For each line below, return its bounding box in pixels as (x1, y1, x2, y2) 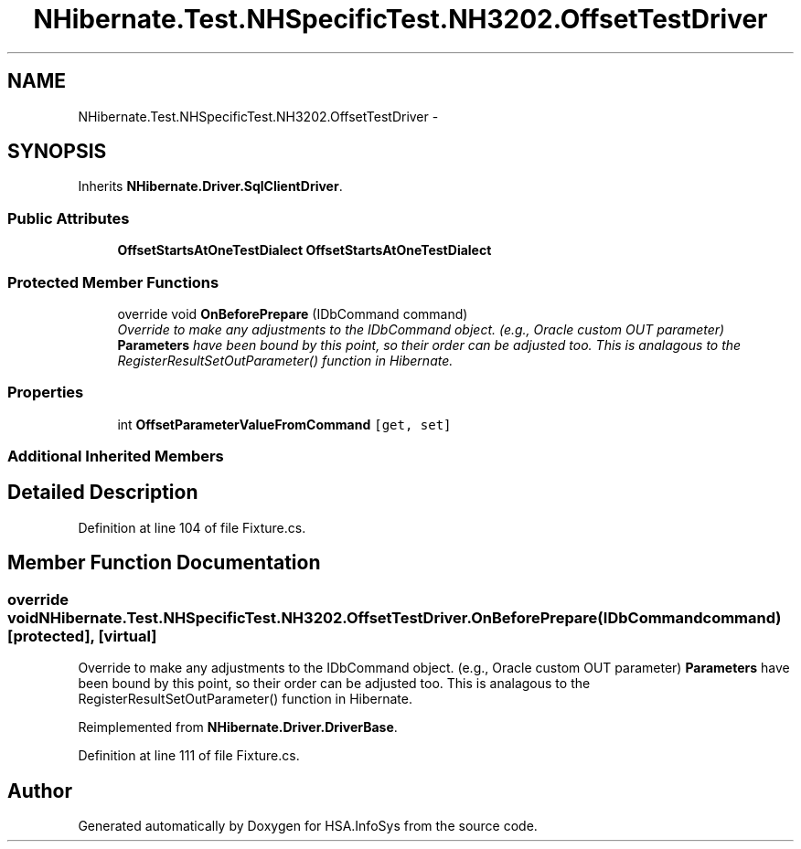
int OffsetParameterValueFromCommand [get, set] (117, 416, 452, 432)
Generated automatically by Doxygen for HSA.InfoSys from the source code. (78, 817, 538, 833)
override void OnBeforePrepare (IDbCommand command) (117, 305, 468, 322)
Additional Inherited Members (7, 447, 224, 466)
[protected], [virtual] (7, 626, 157, 645)
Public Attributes (7, 208, 130, 228)
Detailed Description (7, 481, 198, 504)
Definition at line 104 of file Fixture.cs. (78, 519, 306, 536)
